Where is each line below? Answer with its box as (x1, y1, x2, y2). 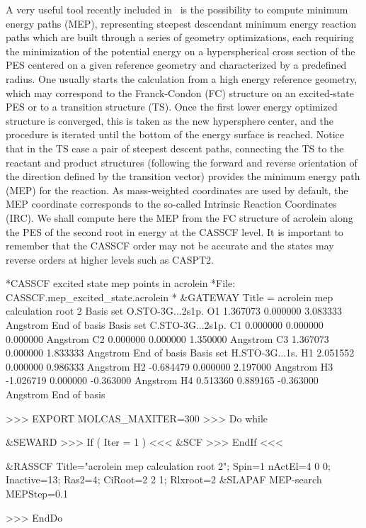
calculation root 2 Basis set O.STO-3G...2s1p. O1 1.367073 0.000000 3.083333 (6, 303, 343, 318)
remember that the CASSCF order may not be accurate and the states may (6, 238, 334, 253)
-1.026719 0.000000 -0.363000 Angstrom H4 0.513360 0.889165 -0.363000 (6, 373, 319, 388)
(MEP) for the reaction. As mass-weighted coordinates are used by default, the (6, 182, 348, 197)
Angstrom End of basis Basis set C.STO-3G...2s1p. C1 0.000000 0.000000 (6, 318, 324, 332)
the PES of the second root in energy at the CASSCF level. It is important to (6, 224, 343, 239)
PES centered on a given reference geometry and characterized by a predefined (6, 57, 347, 72)
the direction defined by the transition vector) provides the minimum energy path (6, 169, 360, 184)
